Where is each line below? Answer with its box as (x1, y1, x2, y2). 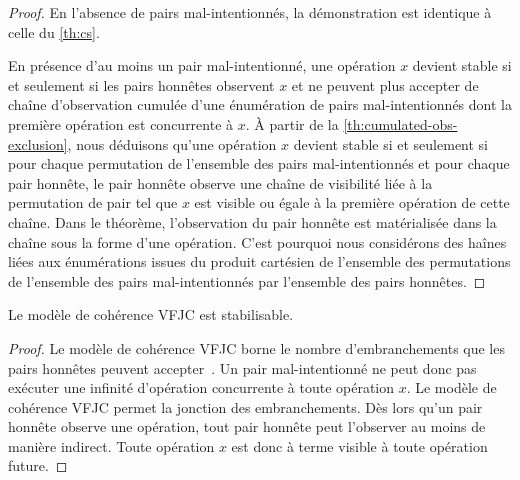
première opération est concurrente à (8, 113, 234, 134)
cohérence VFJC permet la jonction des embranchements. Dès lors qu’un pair (8, 396, 483, 417)
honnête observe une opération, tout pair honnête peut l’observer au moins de (8, 416, 486, 437)
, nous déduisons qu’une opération (67, 133, 277, 154)
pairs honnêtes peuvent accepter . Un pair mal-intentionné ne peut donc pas (8, 357, 477, 378)
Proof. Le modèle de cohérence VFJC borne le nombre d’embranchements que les (8, 337, 505, 358)
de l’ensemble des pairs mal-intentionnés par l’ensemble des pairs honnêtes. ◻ (8, 270, 486, 291)
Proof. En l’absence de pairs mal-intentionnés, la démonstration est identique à (8, 2, 492, 22)
